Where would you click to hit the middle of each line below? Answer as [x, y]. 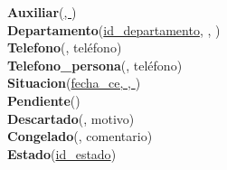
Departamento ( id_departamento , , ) [114, 29]
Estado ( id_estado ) [62, 153]
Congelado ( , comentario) [80, 136]
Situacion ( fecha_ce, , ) [74, 83]
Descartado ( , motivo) [71, 118]
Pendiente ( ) [44, 100]
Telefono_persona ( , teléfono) [95, 65]
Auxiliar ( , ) [42, 12]
